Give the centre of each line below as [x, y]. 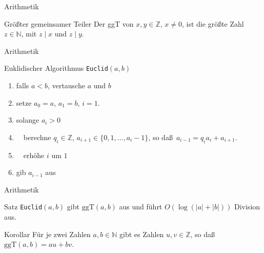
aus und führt [141, 207]
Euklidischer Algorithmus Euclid [56, 68]
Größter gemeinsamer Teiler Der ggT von [69, 23]
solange [28, 120]
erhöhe [34, 155]
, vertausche [66, 85]
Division [247, 207]
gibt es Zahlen [141, 234]
